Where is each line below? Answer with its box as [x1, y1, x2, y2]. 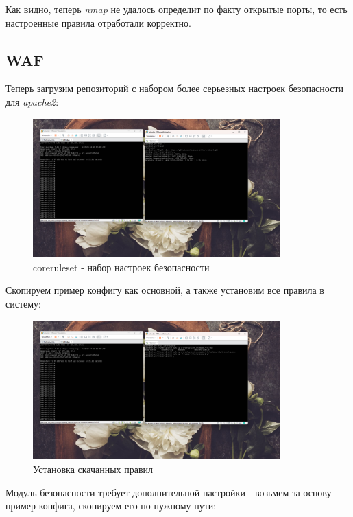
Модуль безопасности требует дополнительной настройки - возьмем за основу [5, 485, 332, 499]
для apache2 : [5, 94, 59, 108]
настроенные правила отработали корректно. [5, 15, 191, 30]
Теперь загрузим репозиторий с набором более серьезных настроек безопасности [5, 81, 343, 95]
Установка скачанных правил [33, 461, 154, 476]
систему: [5, 297, 42, 311]
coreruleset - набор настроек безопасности [33, 260, 210, 274]
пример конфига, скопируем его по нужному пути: [5, 498, 217, 513]
